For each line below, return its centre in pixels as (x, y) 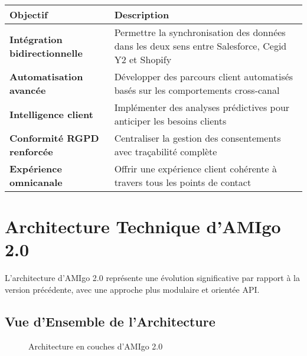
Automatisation (46, 76)
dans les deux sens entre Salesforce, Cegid (200, 46)
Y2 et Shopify (143, 59)
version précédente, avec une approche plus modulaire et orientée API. (132, 289)
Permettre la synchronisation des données (200, 32)
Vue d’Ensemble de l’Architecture (110, 321)
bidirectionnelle (46, 53)
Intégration (36, 39)
